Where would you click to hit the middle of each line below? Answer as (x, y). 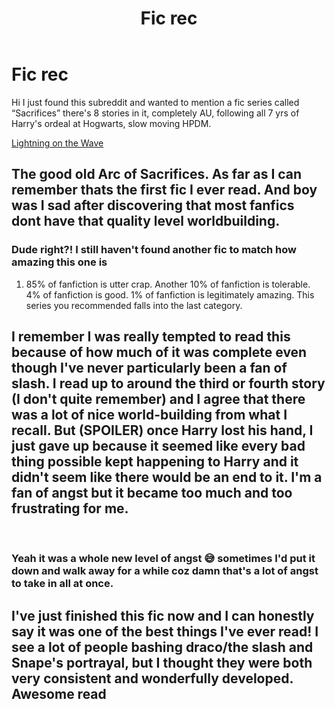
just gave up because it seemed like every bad (158, 446)
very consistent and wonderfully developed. (152, 678)
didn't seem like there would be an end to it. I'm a (167, 477)
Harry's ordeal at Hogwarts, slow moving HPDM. (111, 123)
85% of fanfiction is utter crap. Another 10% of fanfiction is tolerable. (168, 284)
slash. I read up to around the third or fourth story (168, 383)
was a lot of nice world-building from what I (149, 415)
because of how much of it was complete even (159, 352)
